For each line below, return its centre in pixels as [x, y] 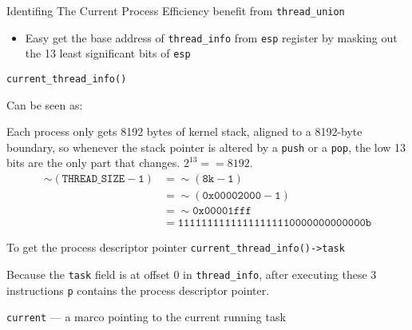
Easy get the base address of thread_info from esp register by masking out [211, 37]
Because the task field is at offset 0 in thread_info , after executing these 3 [192, 274]
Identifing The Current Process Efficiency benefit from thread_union [176, 10]
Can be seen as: [45, 104]
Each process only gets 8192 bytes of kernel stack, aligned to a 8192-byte [184, 131]
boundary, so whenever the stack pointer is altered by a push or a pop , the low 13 [206, 147]
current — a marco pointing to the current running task [146, 317]
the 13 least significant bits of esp [108, 53]
